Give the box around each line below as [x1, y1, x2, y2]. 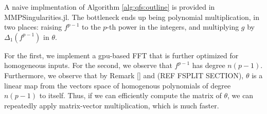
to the [82, 21, 101, 32]
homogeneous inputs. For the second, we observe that [4, 60, 172, 71]
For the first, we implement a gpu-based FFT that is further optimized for [4, 50, 239, 60]
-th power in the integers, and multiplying [106, 21, 239, 32]
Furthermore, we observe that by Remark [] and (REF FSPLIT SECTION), [4, 70, 244, 80]
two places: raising [4, 21, 62, 32]
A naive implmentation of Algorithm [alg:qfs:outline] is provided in [4, 2, 215, 12]
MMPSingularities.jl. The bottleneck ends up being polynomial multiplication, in [4, 11, 259, 22]
